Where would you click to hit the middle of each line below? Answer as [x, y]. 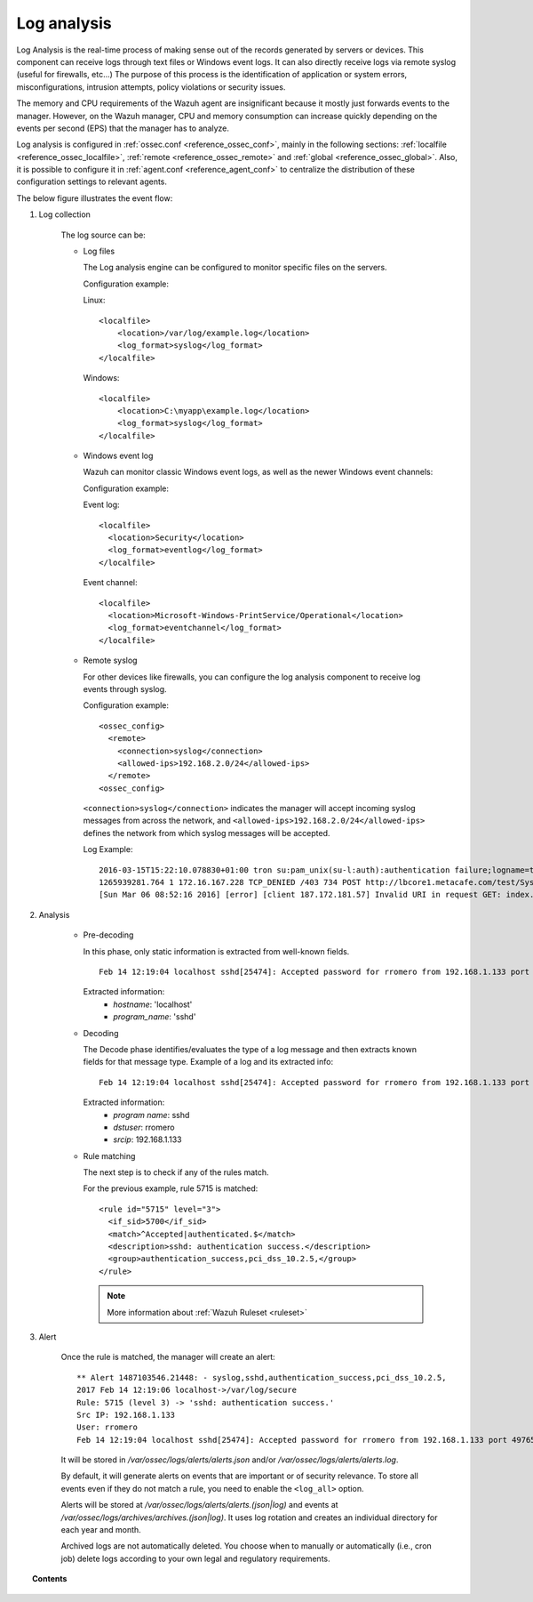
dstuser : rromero [144, 1127]
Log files [99, 251]
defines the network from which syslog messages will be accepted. [207, 833]
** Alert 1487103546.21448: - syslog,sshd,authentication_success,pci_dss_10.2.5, [262, 1377]
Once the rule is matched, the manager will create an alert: [168, 1357]
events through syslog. [125, 688]
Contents [50, 1579]
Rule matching [109, 1155]
